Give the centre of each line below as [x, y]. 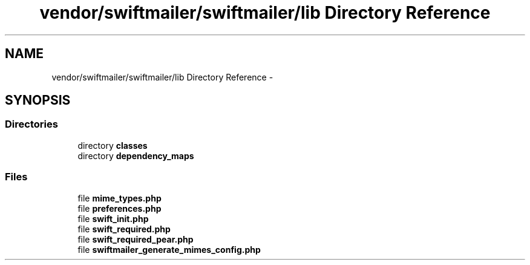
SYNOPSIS [38, 100]
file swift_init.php [113, 218]
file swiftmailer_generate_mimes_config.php [169, 249]
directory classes [113, 145]
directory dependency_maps [136, 155]
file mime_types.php [119, 198]
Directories [31, 124]
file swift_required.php [124, 229]
